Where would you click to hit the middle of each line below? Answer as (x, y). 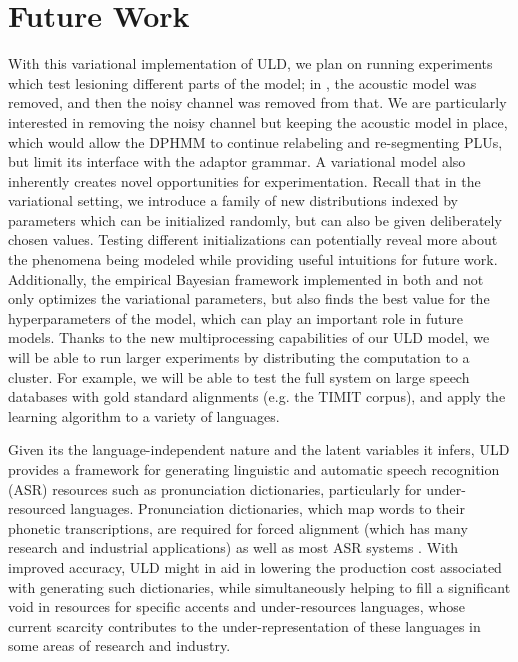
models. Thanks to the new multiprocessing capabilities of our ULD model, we (249, 337)
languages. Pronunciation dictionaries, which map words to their (267, 508)
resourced (37, 508)
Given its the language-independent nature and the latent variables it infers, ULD (259, 449)
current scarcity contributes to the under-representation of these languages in (244, 625)
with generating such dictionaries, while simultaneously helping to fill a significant (259, 586)
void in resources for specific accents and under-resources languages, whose (236, 606)
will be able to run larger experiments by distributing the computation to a (239, 357)
